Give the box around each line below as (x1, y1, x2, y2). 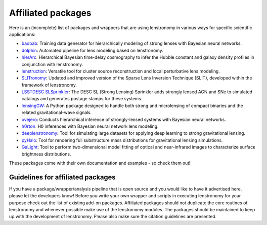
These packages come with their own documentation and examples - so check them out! (9, 160, 191, 166)
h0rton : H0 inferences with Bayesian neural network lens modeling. (21, 123, 159, 129)
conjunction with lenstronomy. (21, 61, 84, 67)
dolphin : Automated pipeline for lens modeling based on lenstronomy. (21, 47, 163, 53)
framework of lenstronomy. (21, 82, 77, 88)
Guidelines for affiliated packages (9, 173, 116, 181)
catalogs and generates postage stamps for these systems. (21, 96, 143, 102)
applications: (9, 31, 36, 37)
